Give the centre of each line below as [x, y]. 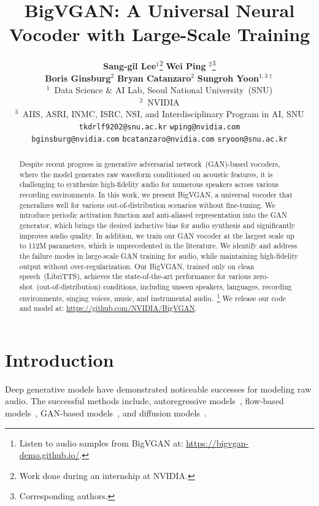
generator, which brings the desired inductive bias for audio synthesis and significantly [157, 225]
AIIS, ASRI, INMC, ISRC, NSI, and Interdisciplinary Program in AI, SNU [163, 114]
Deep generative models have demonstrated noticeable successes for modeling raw [158, 389]
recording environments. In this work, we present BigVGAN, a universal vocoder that [156, 195]
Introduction [60, 359]
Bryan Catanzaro [154, 78]
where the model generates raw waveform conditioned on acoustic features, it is [146, 174]
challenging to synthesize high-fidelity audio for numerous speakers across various [149, 184]
